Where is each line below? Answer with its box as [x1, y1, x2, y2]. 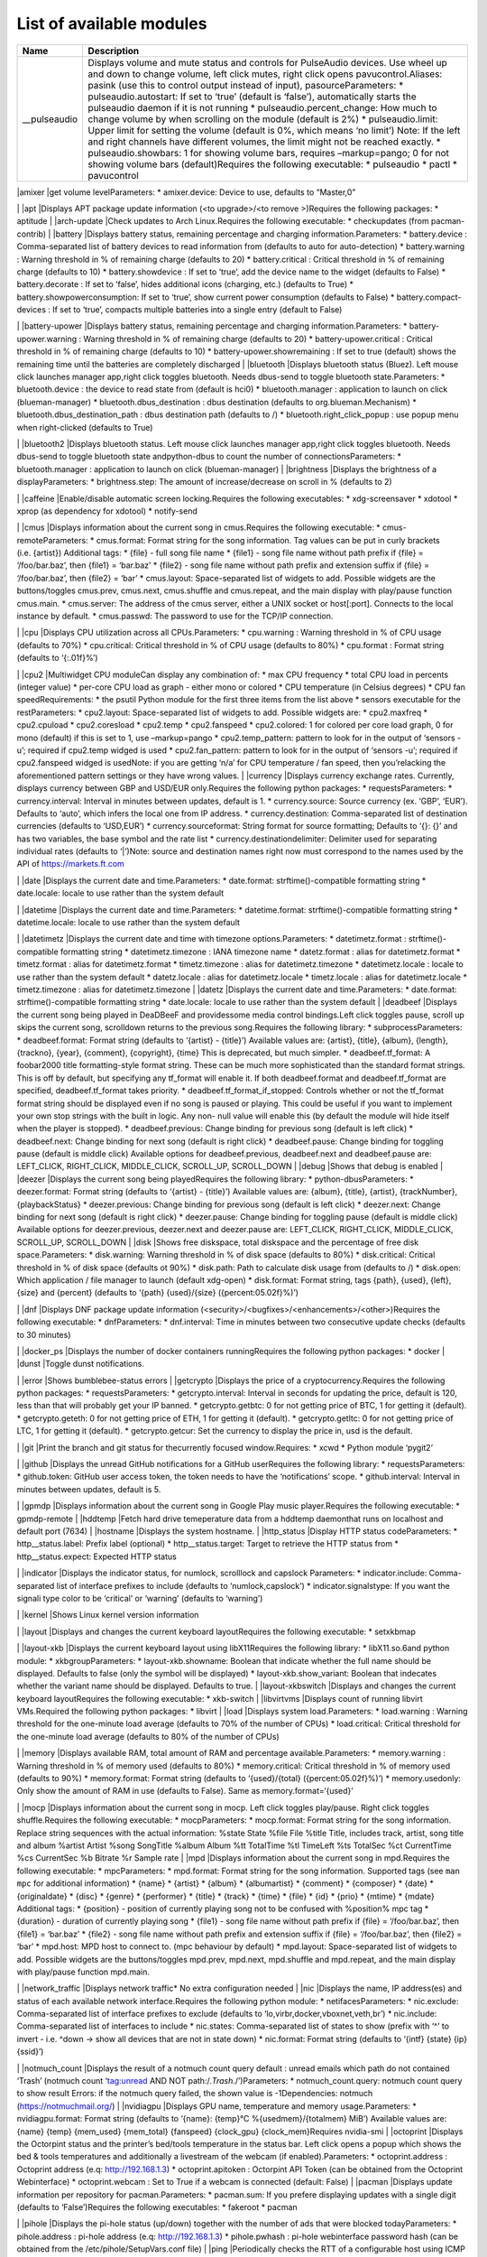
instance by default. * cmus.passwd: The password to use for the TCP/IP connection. [16, 610, 334, 622]
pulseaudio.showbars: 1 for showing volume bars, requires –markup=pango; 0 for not [87, 146, 450, 159]
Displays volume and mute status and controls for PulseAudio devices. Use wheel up [87, 56, 447, 69]
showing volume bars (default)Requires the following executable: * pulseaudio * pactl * [87, 158, 458, 171]
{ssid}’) [16, 2046, 44, 2057]
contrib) [16, 228, 47, 239]
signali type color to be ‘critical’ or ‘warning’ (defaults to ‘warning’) [16, 1593, 263, 1603]
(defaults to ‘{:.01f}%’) [16, 653, 98, 664]
